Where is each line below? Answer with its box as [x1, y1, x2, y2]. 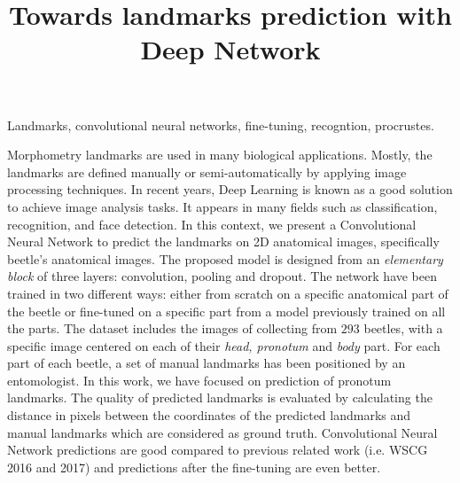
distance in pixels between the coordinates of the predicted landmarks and [7, 406, 411, 425]
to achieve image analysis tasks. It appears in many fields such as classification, [7, 197, 438, 215]
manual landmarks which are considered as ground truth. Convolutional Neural [7, 423, 438, 441]
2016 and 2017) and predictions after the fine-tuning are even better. [7, 457, 381, 476]
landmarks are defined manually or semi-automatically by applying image [7, 162, 407, 181]
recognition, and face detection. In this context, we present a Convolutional [7, 214, 417, 233]
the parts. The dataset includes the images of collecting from [7, 319, 338, 338]
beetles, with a [363, 319, 443, 338]
